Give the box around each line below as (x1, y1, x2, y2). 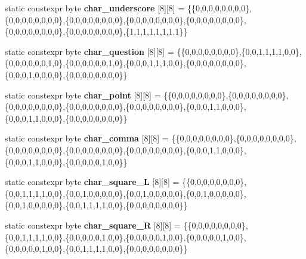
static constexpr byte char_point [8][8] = (5, 88, 161, 101)
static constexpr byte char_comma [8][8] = (5, 132, 169, 144)
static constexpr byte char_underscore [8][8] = (5, 2, 185, 14)
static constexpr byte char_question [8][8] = (5, 45, 174, 57)
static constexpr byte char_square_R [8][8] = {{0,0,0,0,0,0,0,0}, (5, 218, 248, 231)
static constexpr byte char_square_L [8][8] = (5, 175, 180, 188)
